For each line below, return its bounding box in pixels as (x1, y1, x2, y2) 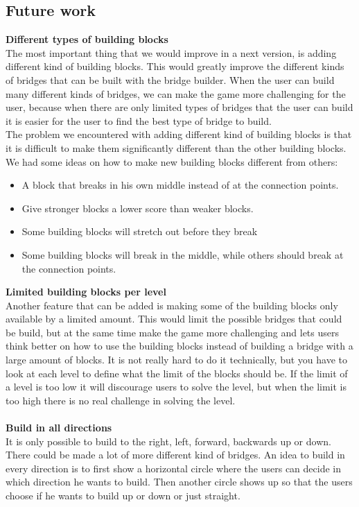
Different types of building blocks (6, 32, 168, 46)
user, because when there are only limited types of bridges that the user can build (6, 100, 353, 114)
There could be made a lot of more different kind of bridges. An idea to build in (6, 447, 345, 462)
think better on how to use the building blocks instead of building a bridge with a (6, 338, 353, 353)
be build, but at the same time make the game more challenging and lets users (6, 325, 339, 339)
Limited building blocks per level (6, 284, 166, 299)
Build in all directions (6, 420, 112, 435)
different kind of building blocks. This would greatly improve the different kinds (6, 59, 344, 74)
